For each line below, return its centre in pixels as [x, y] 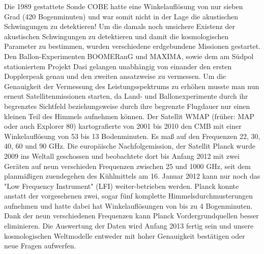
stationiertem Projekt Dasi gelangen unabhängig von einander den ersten [118, 66]
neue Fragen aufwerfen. [40, 246]
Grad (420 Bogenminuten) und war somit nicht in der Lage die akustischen [121, 16]
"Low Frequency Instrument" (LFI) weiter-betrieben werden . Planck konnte [122, 186]
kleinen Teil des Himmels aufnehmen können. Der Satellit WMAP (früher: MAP [129, 116]
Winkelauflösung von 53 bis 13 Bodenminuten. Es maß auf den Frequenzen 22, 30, [132, 136]
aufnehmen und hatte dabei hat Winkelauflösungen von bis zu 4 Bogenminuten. [128, 205]
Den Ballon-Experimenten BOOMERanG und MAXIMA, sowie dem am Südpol [129, 56]
